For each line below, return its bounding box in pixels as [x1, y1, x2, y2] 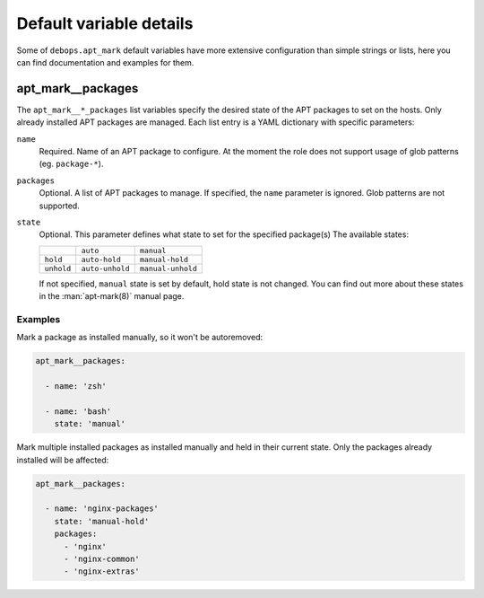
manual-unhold [139, 263, 197, 273]
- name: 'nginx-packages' [45, 504, 159, 514]
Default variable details [16, 13, 194, 33]
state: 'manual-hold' [54, 516, 150, 526]
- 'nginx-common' [64, 553, 141, 564]
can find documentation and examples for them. [16, 57, 194, 67]
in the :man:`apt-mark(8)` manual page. [39, 291, 185, 302]
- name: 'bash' [45, 406, 112, 417]
